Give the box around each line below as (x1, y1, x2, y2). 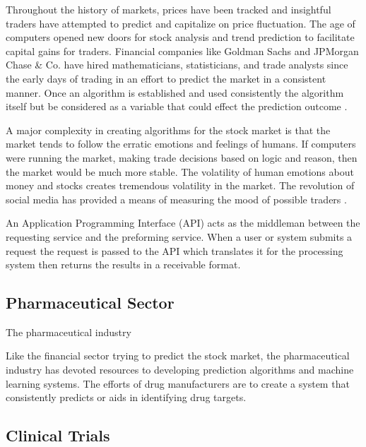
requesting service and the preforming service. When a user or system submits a (6, 229, 353, 244)
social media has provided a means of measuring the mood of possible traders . (6, 191, 347, 206)
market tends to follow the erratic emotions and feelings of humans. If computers (6, 136, 356, 151)
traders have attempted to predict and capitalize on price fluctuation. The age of (6, 16, 355, 30)
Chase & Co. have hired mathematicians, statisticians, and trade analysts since (6, 57, 348, 72)
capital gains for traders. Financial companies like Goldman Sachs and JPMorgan (6, 43, 359, 58)
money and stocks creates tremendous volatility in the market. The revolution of (6, 178, 355, 193)
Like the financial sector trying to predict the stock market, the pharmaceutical (6, 348, 350, 363)
